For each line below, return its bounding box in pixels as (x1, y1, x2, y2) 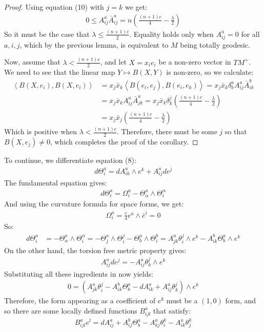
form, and (225, 295, 256, 306)
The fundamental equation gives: (4, 177, 107, 188)
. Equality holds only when (129, 28, 214, 39)
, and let (100, 56, 127, 67)
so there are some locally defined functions (4, 305, 137, 316)
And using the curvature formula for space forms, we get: (4, 198, 184, 209)
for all (241, 28, 260, 39)
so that (225, 126, 247, 137)
